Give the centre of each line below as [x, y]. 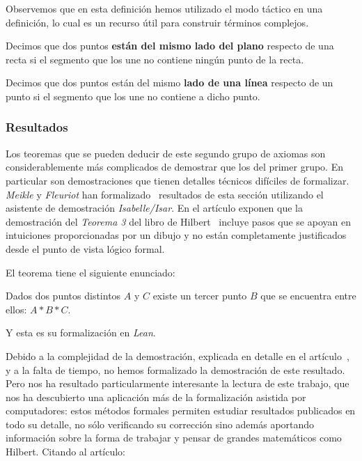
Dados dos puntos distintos [63, 296]
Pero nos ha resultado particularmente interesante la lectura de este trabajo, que [178, 383]
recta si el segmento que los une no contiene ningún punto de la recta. [155, 59]
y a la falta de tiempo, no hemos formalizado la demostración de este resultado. [175, 369]
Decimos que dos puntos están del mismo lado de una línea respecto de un [170, 83]
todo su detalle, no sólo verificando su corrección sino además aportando [160, 424]
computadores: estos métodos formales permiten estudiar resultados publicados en [181, 411]
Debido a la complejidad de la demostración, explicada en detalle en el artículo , [178, 355]
